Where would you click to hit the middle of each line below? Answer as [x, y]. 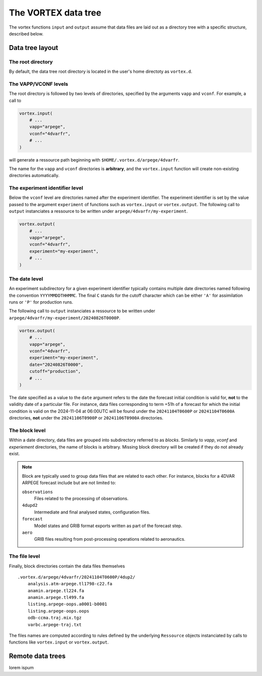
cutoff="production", [55, 371]
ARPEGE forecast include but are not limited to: [69, 483]
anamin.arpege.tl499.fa [56, 597]
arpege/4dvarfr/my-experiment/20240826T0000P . [65, 318]
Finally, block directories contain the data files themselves [67, 566]
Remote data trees [37, 656]
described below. [26, 33]
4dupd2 [30, 505]
